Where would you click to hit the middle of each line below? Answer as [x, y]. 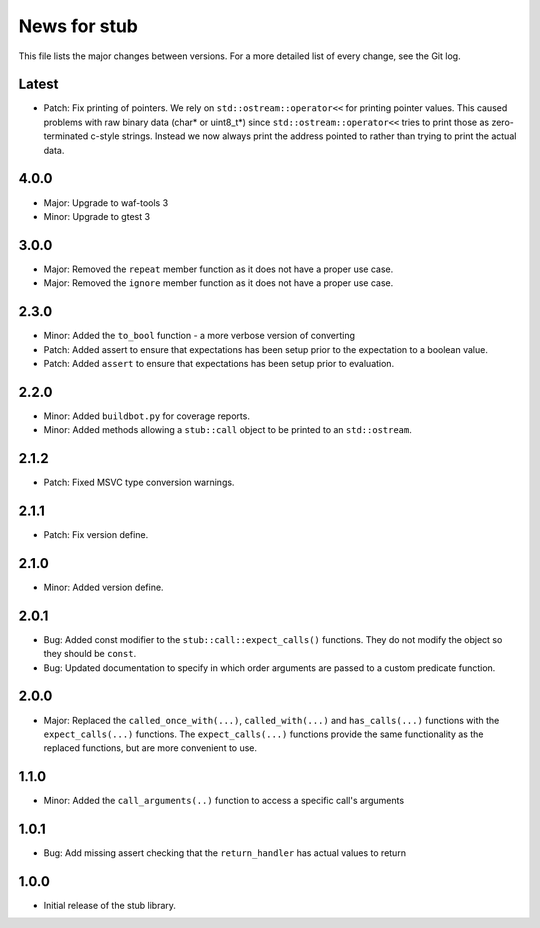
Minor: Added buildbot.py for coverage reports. [146, 416]
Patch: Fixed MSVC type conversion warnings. [139, 482]
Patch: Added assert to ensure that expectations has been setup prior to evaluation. [219, 363]
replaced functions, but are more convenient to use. [150, 748]
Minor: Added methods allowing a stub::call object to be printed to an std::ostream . [227, 430]
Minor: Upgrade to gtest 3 [96, 216]
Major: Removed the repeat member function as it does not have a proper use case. [218, 269]
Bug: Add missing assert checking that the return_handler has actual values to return [225, 853]
